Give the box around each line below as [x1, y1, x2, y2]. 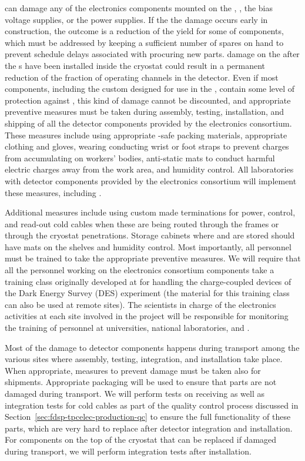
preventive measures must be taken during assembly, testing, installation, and [5, 105, 284, 118]
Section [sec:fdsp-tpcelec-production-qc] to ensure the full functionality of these [5, 410, 291, 423]
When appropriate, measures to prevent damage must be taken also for [5, 364, 261, 376]
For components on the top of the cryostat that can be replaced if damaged [5, 433, 277, 446]
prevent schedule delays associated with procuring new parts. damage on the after [5, 48, 300, 60]
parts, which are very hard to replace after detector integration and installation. [5, 422, 293, 434]
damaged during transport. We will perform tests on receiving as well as [5, 387, 265, 399]
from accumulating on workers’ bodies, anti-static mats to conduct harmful [5, 151, 275, 164]
